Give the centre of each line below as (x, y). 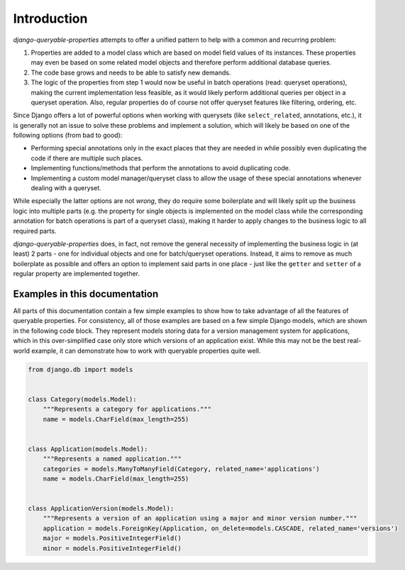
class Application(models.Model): (88, 449)
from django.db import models (81, 369)
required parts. (35, 231)
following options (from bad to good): (68, 136)
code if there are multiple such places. (87, 158)
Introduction (50, 18)
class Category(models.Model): (83, 399)
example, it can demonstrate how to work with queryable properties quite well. (146, 351)
